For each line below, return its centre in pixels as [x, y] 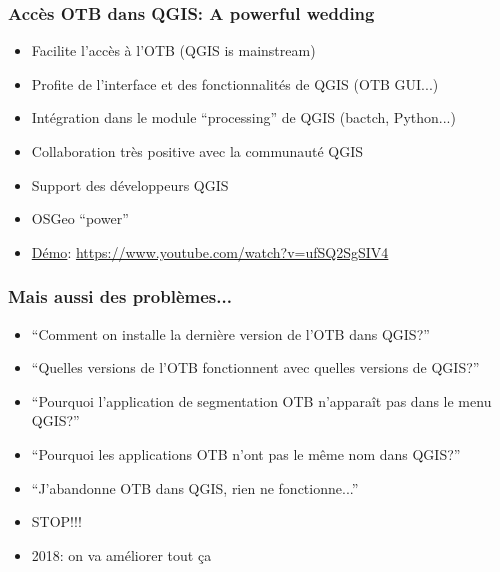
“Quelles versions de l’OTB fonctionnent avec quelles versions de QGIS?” [255, 367]
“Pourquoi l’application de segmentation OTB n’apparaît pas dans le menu [261, 400]
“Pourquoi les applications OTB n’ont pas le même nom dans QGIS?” [246, 453]
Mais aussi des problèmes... [120, 296]
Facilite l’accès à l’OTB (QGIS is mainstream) [173, 50]
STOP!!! [56, 521]
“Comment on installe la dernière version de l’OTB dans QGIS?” [230, 333]
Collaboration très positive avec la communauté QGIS [197, 151]
